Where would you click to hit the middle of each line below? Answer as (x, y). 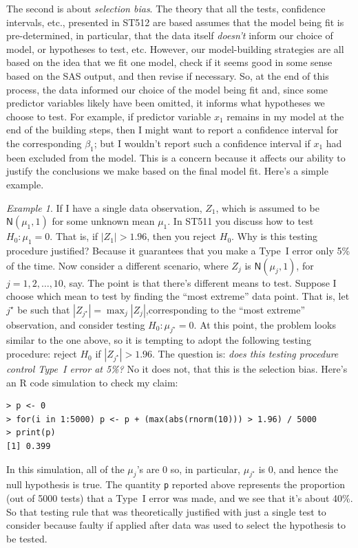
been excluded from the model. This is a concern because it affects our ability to (176, 157)
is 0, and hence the (298, 469)
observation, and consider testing (76, 324)
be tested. (27, 538)
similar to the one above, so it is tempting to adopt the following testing (159, 340)
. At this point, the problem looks (265, 324)
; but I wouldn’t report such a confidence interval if (202, 143)
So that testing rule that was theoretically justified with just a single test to (166, 511)
